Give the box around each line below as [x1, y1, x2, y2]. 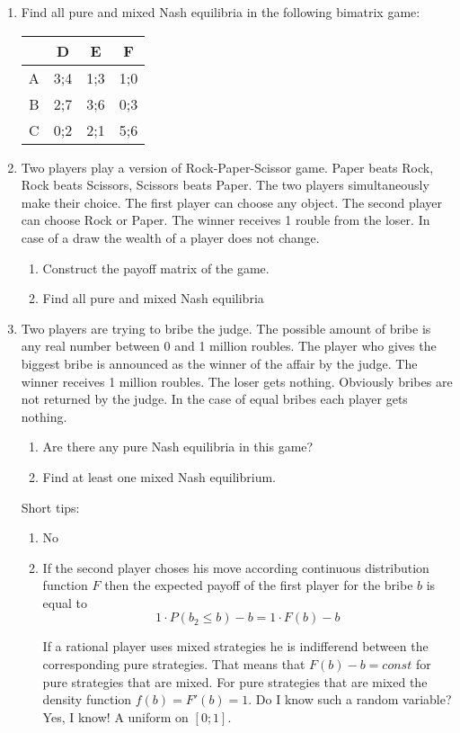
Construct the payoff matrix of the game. [42, 258, 270, 277]
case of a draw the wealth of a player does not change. [21, 228, 320, 246]
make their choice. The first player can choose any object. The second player [21, 192, 442, 211]
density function [42, 690, 132, 709]
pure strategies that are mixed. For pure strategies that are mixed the [42, 672, 428, 691]
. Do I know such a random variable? [248, 690, 452, 709]
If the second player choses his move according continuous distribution [42, 558, 429, 577]
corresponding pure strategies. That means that [42, 655, 305, 674]
